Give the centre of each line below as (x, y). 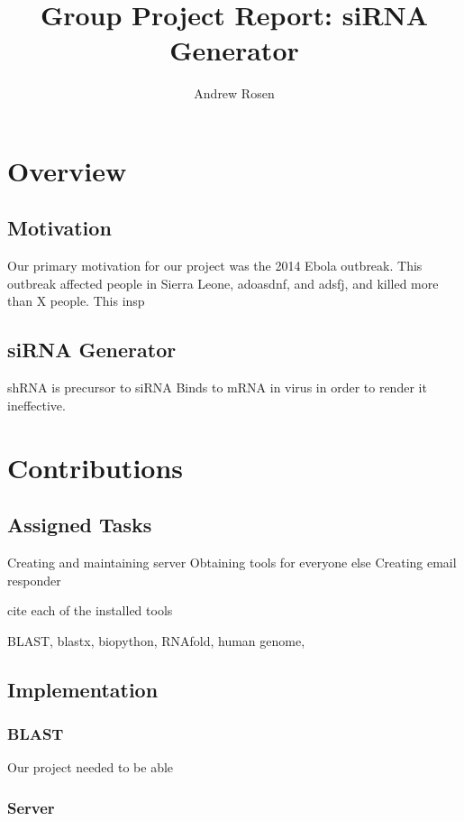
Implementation (83, 689)
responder (34, 580)
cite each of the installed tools (90, 610)
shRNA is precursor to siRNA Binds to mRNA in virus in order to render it (217, 387)
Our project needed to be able (91, 767)
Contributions (96, 467)
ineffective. (36, 405)
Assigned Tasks (80, 525)
